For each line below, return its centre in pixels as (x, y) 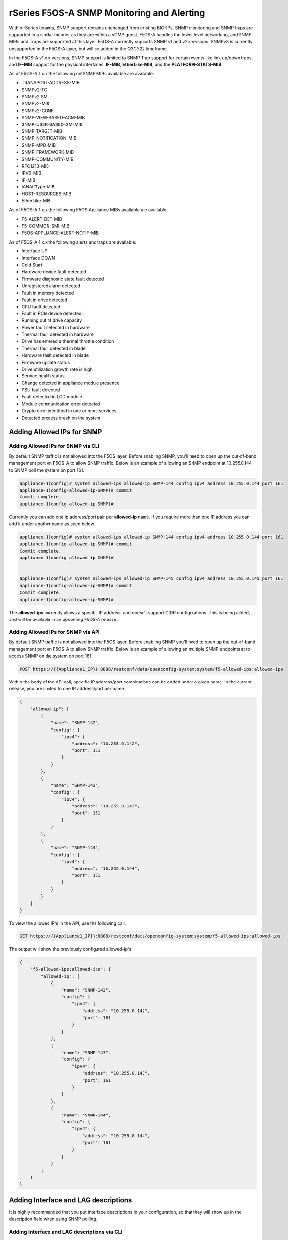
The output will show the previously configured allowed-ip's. (71, 949)
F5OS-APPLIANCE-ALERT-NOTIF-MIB (60, 233)
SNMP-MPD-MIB (39, 145)
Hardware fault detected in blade (55, 355)
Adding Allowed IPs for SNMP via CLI (54, 446)
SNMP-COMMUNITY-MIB (48, 159)
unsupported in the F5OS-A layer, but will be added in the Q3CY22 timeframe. (89, 48)
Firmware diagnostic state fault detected (63, 279)
